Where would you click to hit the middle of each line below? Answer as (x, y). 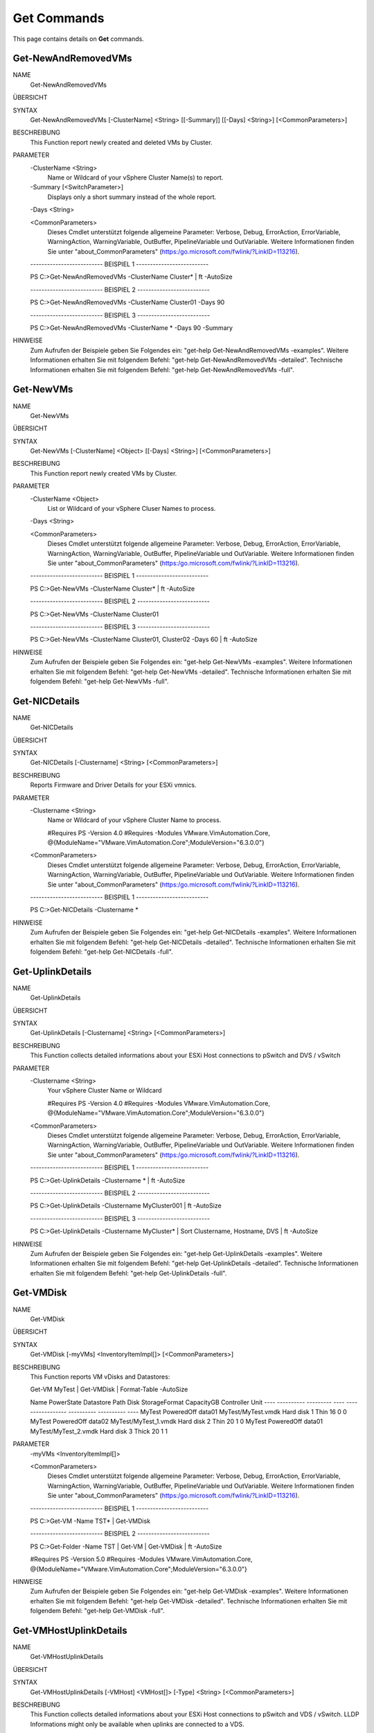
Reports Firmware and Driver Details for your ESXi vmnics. (113, 785)
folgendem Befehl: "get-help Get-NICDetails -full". (101, 952)
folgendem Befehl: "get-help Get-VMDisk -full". (98, 1611)
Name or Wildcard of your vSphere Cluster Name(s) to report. (135, 177)
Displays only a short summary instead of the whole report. (132, 197)
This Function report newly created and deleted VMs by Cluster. (121, 142)
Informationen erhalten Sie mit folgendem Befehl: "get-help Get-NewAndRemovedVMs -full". (162, 369)
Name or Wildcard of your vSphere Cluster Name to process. (134, 820)
